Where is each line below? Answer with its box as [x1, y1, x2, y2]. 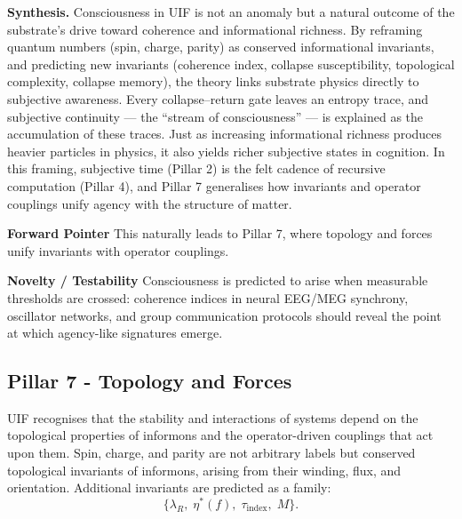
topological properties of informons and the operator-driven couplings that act [7, 426, 434, 444]
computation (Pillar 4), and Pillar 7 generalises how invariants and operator [7, 176, 421, 195]
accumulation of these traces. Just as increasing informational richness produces [7, 124, 442, 143]
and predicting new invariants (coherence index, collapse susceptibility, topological [7, 54, 455, 73]
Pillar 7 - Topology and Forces [7, 367, 292, 395]
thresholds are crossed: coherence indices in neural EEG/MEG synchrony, [7, 288, 409, 307]
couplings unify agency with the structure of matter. [7, 194, 292, 212]
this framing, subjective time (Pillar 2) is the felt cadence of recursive [7, 159, 386, 178]
